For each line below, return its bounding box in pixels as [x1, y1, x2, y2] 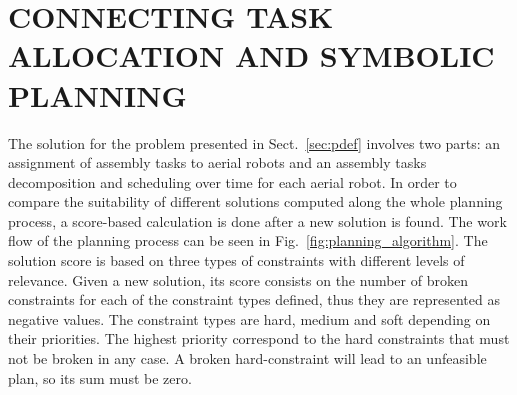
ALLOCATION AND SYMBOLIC [8, 35, 495, 76]
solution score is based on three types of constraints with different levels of [8, 250, 465, 271]
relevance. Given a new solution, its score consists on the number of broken [8, 269, 468, 290]
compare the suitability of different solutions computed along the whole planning [8, 191, 503, 212]
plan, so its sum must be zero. [8, 367, 192, 388]
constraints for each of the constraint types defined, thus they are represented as [8, 289, 500, 310]
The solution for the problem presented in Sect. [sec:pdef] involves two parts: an [8, 132, 501, 153]
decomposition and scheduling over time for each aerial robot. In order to [8, 171, 457, 192]
